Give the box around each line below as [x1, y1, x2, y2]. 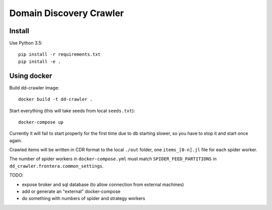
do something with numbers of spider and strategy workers [22, 195, 146, 201]
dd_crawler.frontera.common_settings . [9, 163, 104, 169]
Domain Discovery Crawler [9, 8, 124, 19]
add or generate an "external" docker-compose [22, 188, 121, 194]
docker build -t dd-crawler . [18, 96, 93, 102]
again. [9, 137, 23, 143]
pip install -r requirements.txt [18, 52, 101, 57]
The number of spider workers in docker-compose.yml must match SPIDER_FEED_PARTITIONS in [9, 156, 217, 162]
